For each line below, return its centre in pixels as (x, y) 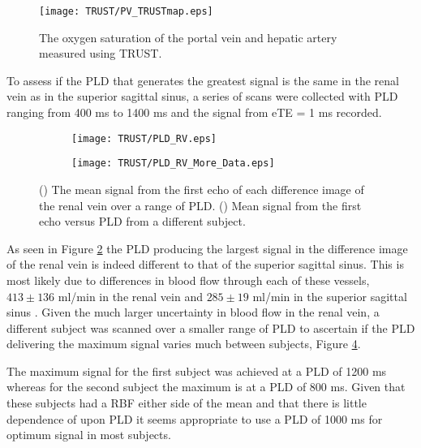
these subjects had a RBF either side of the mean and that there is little (187, 403)
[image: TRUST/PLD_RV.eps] (144, 138)
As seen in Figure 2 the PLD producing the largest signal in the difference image (207, 248)
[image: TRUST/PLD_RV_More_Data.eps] (173, 164)
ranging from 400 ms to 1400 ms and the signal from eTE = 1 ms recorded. (194, 112)
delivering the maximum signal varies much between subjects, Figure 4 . (184, 344)
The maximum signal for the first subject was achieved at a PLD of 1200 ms (197, 370)
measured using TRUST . (101, 53)
